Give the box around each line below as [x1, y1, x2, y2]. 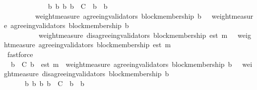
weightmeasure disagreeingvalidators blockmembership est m [38, 30, 228, 40]
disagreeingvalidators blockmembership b [42, 68, 169, 79]
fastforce [7, 49, 33, 59]
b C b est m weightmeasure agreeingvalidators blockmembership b [10, 59, 232, 69]
